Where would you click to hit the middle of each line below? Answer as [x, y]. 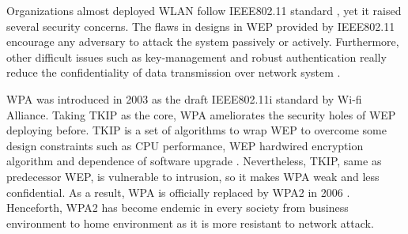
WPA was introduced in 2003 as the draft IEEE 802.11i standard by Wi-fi [184, 98]
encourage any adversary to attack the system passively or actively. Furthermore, [203, 42]
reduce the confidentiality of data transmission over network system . [174, 72]
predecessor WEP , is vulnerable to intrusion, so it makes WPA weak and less [193, 176]
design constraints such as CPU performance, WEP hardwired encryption [185, 145]
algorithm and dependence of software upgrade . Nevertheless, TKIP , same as [194, 161]
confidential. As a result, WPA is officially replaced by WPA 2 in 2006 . [178, 192]
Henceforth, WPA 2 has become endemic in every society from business [178, 208]
